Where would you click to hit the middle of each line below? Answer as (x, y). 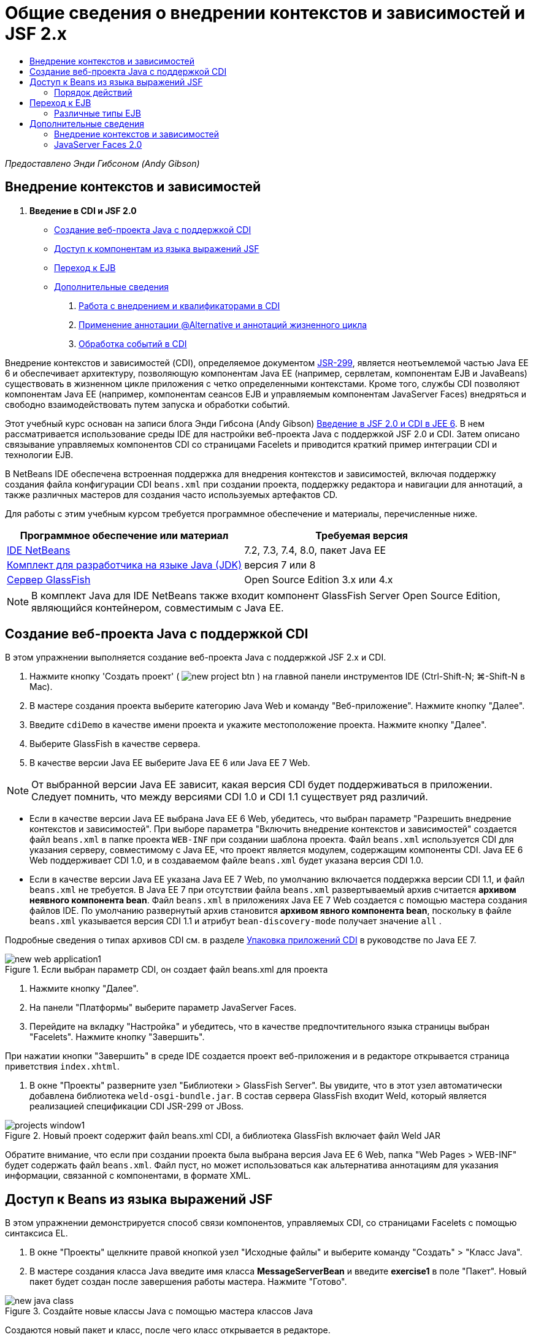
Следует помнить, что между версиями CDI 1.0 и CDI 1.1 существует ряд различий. (230, 797)
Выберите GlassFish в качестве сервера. (115, 744)
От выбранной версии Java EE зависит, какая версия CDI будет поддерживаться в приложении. (262, 785)
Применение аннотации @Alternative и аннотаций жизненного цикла (223, 324)
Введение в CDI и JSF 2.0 (83, 210)
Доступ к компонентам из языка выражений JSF (157, 248)
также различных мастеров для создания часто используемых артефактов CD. (171, 494)
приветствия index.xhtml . (62, 1067)
